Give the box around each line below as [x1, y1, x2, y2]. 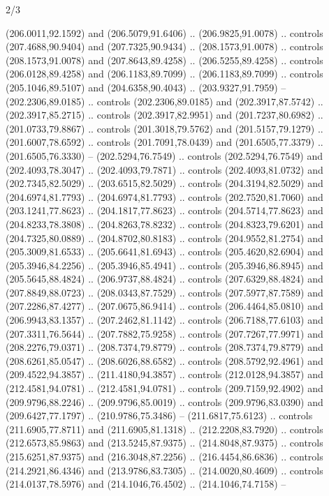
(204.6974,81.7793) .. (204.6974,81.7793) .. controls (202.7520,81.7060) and [6, 189, 323, 204]
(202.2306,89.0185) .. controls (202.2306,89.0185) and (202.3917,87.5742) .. [6, 93, 323, 108]
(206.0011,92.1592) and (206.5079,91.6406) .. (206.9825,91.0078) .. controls [6, 25, 323, 40]
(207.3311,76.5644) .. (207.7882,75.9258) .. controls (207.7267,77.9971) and [6, 326, 323, 340]
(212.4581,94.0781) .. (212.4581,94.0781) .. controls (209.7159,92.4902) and [6, 381, 323, 396]
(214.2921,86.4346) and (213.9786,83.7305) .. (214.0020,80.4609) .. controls [6, 463, 323, 477]
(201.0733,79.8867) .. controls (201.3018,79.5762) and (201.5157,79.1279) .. [6, 121, 323, 135]
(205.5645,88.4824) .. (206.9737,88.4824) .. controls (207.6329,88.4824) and [6, 271, 323, 286]
